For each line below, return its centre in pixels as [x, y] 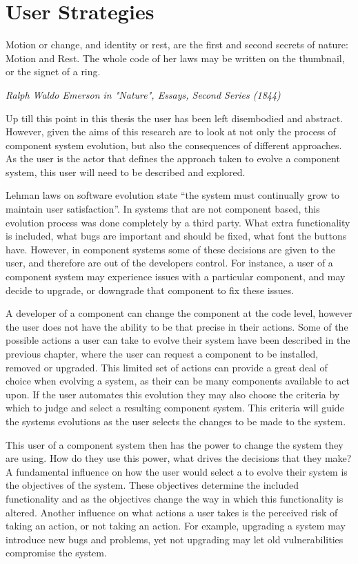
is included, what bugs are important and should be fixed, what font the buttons [176, 236]
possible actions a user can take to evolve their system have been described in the [178, 340]
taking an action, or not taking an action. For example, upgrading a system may [176, 526]
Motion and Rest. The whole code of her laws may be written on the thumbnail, [175, 58]
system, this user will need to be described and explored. [126, 172]
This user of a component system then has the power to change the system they [175, 444]
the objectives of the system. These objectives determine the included [152, 485]
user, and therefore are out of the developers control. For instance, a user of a [169, 263]
